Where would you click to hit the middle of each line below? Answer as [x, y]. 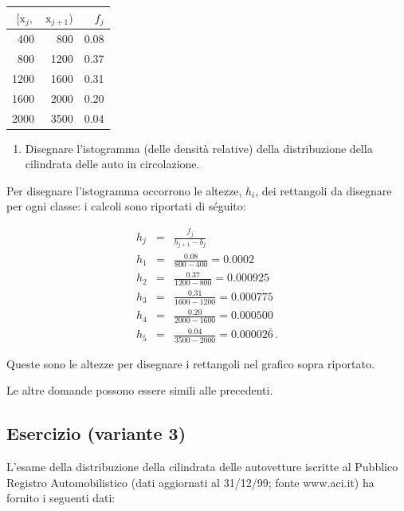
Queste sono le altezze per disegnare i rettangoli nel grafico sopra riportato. [190, 363]
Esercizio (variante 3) [96, 433]
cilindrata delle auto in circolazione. [112, 164]
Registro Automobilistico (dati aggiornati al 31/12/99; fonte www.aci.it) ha [190, 482]
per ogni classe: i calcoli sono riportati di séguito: [126, 206]
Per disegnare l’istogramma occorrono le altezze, [124, 190]
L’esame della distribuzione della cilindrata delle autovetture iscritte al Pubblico [202, 466]
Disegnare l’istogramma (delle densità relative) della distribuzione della [199, 148]
